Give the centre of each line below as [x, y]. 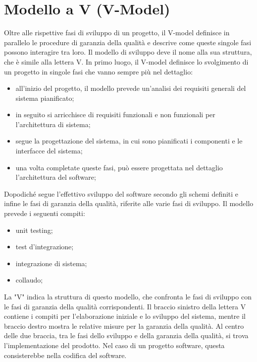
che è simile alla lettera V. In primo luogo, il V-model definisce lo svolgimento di [126, 61]
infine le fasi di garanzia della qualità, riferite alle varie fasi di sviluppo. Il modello [129, 203]
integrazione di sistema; [51, 263]
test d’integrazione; [45, 247]
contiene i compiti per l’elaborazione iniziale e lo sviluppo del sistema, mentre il [125, 316]
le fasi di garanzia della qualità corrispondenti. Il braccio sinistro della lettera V [125, 306]
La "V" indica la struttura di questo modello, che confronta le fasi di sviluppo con [128, 296]
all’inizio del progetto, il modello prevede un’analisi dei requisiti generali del [131, 88]
